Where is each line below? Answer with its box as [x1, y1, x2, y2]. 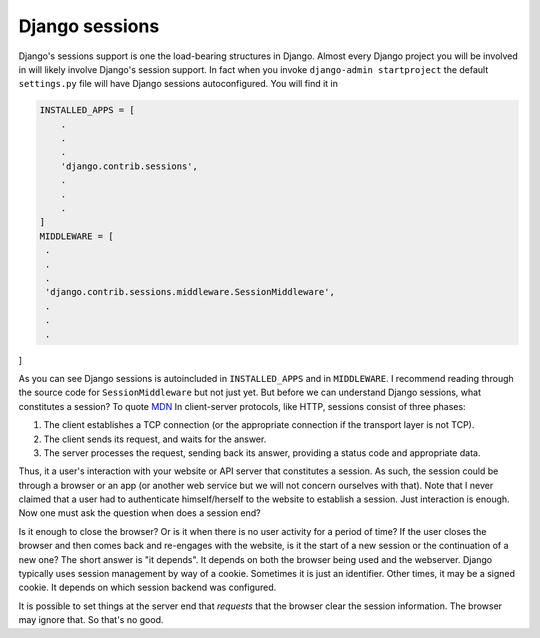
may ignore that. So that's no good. [18, 614, 164, 626]
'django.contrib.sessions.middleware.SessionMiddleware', [45, 286, 335, 298]
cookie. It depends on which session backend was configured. [18, 581, 277, 594]
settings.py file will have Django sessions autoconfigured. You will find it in [18, 78, 339, 90]
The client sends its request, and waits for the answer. [43, 433, 267, 445]
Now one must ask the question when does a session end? [18, 507, 261, 519]
